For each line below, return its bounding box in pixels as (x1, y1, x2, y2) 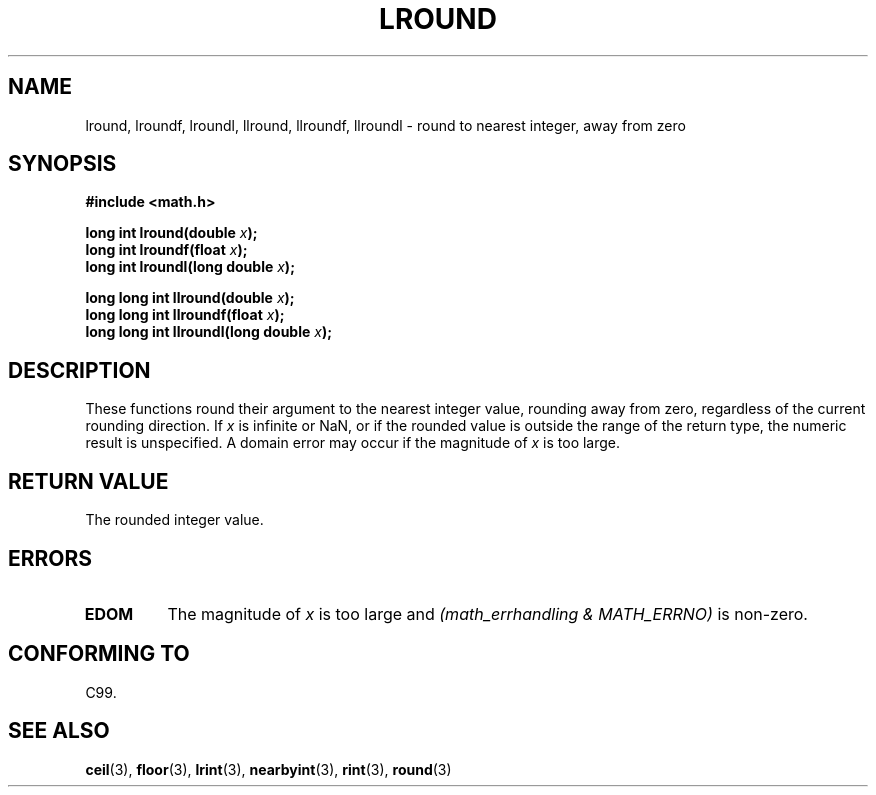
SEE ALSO (8, 718, 110, 744)
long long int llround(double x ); (85, 289, 295, 307)
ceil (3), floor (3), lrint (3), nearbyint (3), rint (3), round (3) (85, 760, 452, 778)
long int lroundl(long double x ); (85, 258, 295, 276)
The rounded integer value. (85, 511, 264, 529)
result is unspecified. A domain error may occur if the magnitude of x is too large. (85, 434, 621, 452)
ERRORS (8, 545, 93, 571)
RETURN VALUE (8, 468, 169, 494)
